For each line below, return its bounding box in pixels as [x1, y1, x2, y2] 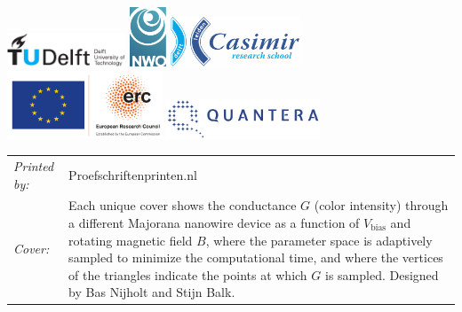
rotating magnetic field [68, 230, 193, 249]
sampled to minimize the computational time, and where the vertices [68, 248, 443, 267]
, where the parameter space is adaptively [205, 230, 433, 249]
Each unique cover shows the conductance [68, 196, 297, 214]
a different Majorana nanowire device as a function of [68, 213, 360, 231]
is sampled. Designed [324, 265, 439, 284]
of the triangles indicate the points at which [68, 265, 307, 284]
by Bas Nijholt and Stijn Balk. [68, 283, 235, 301]
